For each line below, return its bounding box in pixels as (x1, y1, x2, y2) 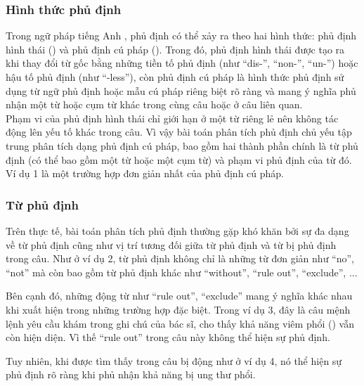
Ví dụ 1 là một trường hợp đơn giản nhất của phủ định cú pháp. (6, 166, 285, 181)
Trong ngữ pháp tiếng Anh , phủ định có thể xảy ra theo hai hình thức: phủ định (6, 28, 357, 43)
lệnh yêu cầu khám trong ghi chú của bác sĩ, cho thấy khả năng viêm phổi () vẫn (6, 316, 354, 330)
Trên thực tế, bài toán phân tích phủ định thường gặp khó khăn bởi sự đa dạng (6, 223, 349, 238)
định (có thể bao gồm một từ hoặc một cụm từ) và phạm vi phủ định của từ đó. (6, 152, 352, 167)
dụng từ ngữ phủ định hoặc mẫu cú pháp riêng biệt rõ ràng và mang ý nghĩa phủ (6, 83, 356, 98)
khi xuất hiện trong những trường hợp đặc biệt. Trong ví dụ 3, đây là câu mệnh (6, 302, 351, 316)
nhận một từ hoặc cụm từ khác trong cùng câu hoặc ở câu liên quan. (6, 97, 303, 112)
